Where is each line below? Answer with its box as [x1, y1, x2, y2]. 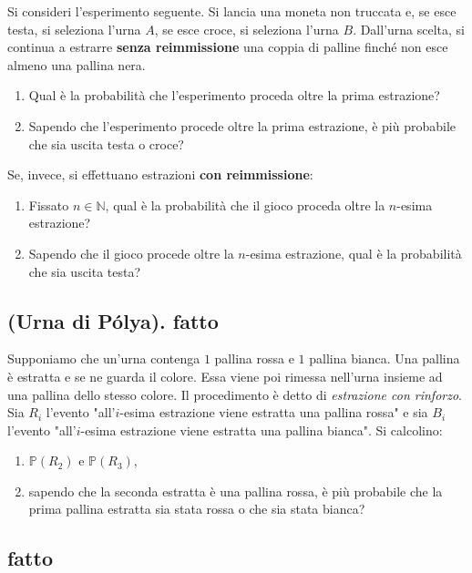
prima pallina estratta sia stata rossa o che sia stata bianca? [28, 499, 365, 518]
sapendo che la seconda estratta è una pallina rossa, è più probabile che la [28, 481, 443, 500]
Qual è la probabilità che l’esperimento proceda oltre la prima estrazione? [28, 86, 440, 105]
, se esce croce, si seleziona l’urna [154, 19, 339, 38]
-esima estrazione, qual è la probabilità [245, 243, 462, 262]
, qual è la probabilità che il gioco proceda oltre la [105, 195, 385, 214]
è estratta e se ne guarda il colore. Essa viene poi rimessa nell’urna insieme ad [7, 366, 443, 385]
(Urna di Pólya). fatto [7, 306, 219, 334]
